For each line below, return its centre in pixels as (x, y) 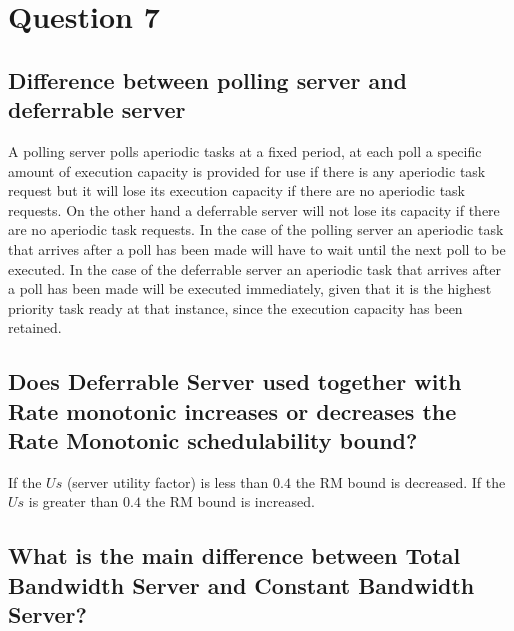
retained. (35, 327)
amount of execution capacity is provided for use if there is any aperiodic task (247, 170)
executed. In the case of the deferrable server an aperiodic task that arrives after (254, 268)
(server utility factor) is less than (167, 481)
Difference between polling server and (207, 79)
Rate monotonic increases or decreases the (232, 410)
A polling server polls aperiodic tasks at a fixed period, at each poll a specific (245, 150)
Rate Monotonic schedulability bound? (213, 440)
